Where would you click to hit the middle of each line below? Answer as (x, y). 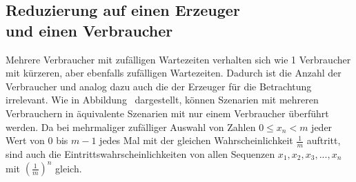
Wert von (25, 140)
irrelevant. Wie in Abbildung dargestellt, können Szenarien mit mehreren (162, 100)
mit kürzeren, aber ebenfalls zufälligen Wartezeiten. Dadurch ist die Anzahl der (174, 73)
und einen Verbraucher (89, 30)
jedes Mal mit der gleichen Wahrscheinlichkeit (196, 140)
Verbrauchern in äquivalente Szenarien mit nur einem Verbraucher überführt (167, 113)
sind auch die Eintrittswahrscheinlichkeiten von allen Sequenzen (140, 153)
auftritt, (324, 140)
